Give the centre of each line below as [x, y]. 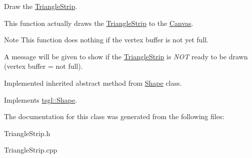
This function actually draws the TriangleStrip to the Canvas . [99, 23]
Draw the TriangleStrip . [41, 6]
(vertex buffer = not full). [43, 66]
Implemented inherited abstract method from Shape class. [93, 82]
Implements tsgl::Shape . [41, 99]
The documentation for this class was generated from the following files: [114, 116]
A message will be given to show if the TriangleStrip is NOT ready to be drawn [126, 56]
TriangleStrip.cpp [31, 150]
